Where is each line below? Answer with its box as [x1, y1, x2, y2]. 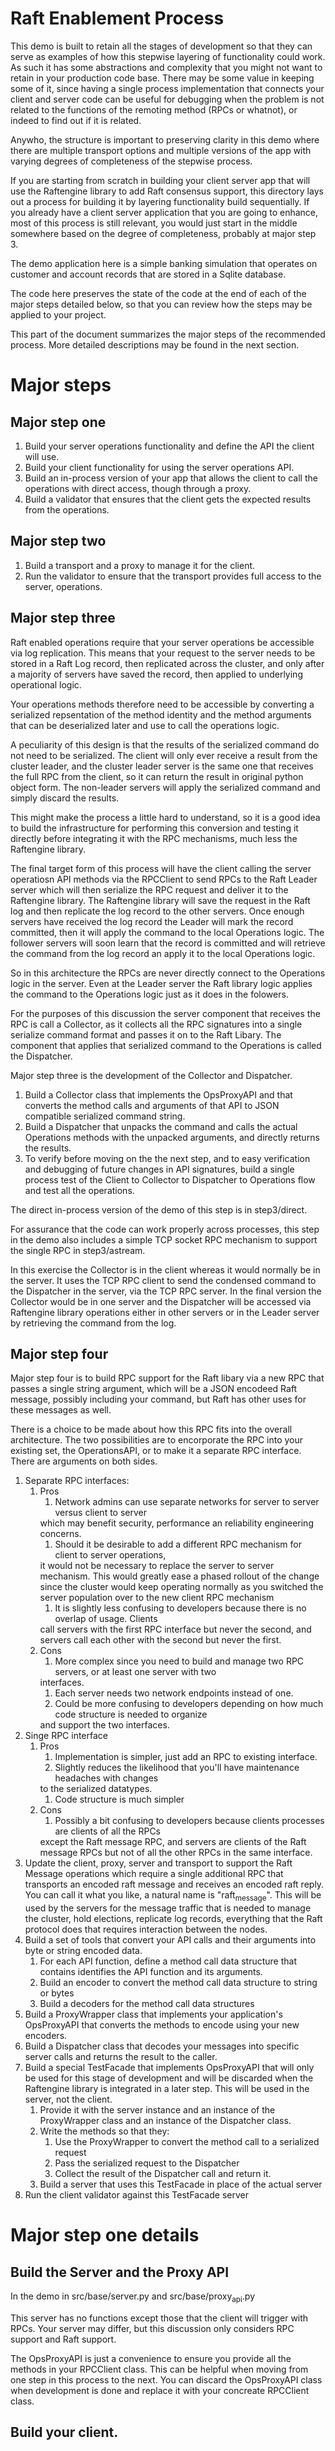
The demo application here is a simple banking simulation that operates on [10, 257, 318, 269]
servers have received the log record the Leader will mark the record [10, 915, 294, 927]
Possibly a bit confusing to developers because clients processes [54, 1815, 325, 1827]
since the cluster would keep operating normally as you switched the [39, 1581, 324, 1593]
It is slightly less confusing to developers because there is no [54, 1602, 307, 1614]
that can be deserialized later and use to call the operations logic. [10, 719, 280, 731]
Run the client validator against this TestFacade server [24, 2189, 249, 2201]
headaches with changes [54, 1772, 159, 1784]
